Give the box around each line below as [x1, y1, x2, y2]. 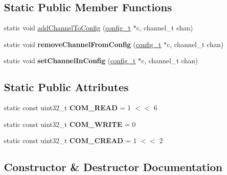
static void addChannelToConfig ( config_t [4, 23, 131, 33]
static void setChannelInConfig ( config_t [4, 55, 136, 66]
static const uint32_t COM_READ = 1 [4, 102, 131, 113]
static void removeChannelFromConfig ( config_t [4, 39, 161, 49]
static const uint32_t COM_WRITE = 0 [4, 119, 136, 129]
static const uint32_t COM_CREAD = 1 [4, 135, 137, 146]
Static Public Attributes [4, 79, 129, 95]
